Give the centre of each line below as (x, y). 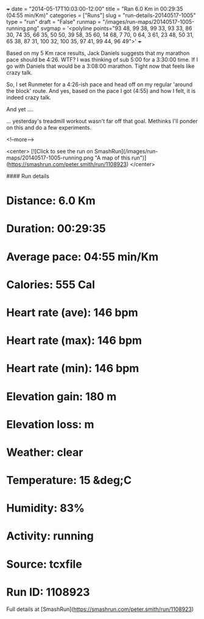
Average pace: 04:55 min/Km (83, 257)
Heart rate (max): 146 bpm (74, 341)
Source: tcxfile (44, 564)
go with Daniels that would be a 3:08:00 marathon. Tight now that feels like (100, 66)
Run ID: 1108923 (48, 592)
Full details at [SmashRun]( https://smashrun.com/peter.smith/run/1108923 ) (100, 609)
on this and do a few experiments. (49, 127)
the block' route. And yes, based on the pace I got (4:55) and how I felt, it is (101, 91)
